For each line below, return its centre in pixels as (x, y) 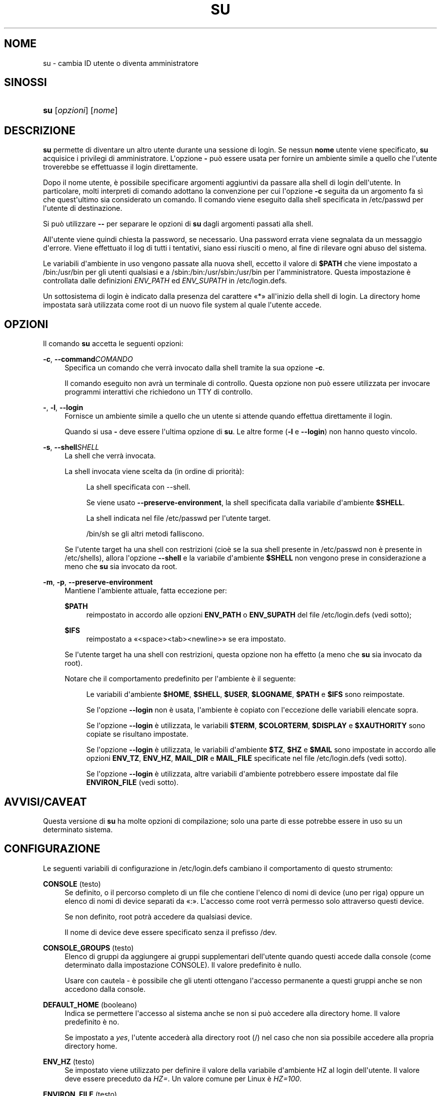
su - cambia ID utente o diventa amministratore (121, 63)
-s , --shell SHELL (71, 447)
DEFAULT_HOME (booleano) (90, 1004)
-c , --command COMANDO (88, 359)
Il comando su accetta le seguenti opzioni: (113, 344)
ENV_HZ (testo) (69, 1061)
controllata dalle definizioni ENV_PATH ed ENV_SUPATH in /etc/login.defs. (165, 281)
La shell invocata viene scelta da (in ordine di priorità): (154, 472)
